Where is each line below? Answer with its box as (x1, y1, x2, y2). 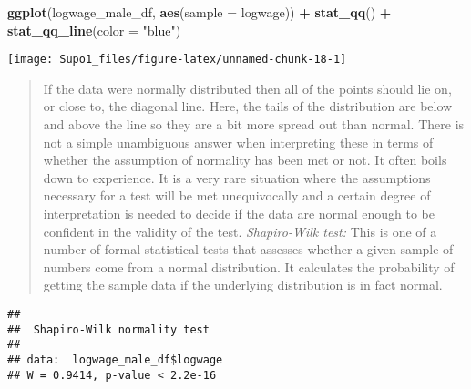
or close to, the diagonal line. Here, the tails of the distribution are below (43, 97, 453, 116)
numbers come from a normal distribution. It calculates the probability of (43, 257, 455, 276)
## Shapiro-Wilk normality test (7, 322, 210, 336)
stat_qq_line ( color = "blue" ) (7, 20, 181, 39)
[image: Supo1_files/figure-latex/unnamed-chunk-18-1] (7, 53, 347, 67)
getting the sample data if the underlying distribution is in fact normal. (43, 275, 443, 294)
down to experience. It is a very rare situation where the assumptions (43, 168, 431, 187)
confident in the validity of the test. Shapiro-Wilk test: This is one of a (43, 221, 437, 241)
